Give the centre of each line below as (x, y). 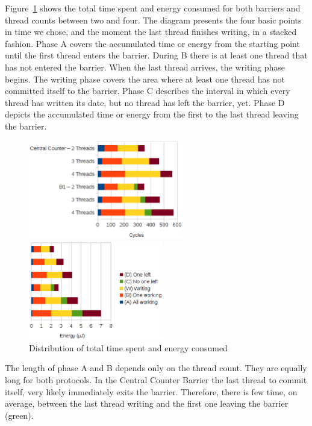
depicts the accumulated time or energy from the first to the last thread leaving (152, 114)
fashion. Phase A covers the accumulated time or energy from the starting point (152, 43)
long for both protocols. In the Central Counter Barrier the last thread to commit (156, 379)
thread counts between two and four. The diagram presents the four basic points (153, 20)
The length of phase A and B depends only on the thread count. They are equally (156, 368)
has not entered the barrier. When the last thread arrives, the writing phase (145, 67)
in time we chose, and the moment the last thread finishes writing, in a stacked (151, 32)
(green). (19, 415)
